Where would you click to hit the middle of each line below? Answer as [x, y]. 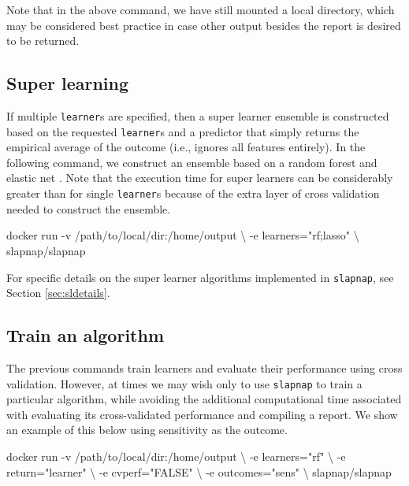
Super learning [68, 83]
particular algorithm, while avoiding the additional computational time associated [204, 399]
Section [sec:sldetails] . [58, 293]
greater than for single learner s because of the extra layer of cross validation [193, 193]
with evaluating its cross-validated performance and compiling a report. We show [202, 414]
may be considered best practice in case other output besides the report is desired [204, 25]
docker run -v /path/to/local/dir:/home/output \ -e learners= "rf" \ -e [176, 456]
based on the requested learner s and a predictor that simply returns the [183, 131]
